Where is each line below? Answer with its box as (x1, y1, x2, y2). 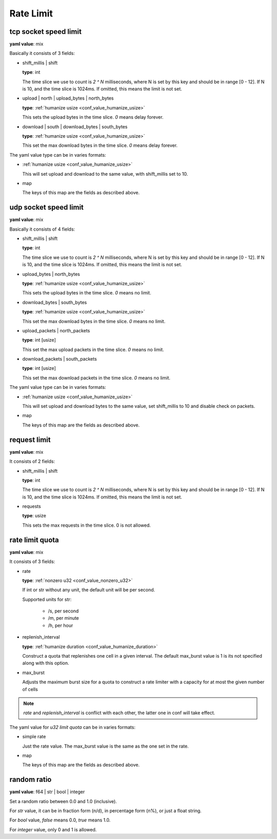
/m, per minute (48, 615, 80, 621)
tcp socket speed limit (9, 27, 82, 36)
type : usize (22, 513, 46, 519)
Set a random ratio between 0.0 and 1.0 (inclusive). (9, 798, 117, 804)
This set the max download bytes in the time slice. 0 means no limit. (22, 318, 166, 324)
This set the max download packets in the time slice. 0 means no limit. (22, 375, 171, 381)
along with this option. (22, 660, 69, 666)
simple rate (22, 734, 46, 740)
